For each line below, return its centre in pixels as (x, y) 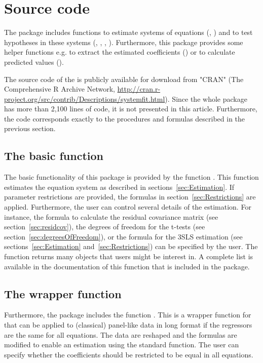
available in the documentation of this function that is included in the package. (127, 266)
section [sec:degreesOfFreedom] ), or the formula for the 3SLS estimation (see (123, 236)
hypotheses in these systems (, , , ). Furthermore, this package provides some (124, 42)
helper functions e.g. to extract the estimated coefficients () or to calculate (120, 52)
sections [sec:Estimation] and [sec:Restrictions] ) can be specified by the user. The (131, 246)
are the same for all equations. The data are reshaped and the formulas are (121, 334)
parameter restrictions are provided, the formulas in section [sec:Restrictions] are (130, 197)
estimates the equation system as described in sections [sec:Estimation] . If (119, 187)
